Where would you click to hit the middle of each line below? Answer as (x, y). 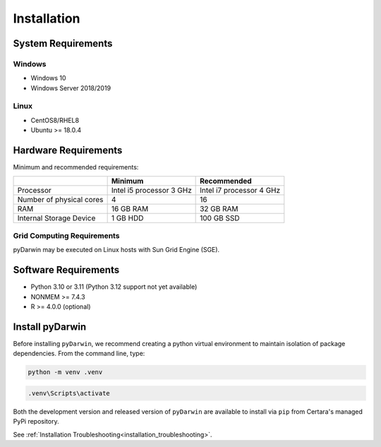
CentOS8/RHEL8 (55, 120)
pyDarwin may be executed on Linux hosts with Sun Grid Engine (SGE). (116, 250)
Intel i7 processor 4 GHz (240, 190)
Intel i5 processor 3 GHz (151, 190)
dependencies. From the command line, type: (79, 354)
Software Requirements (66, 270)
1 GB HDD (127, 217)
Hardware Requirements (68, 151)
